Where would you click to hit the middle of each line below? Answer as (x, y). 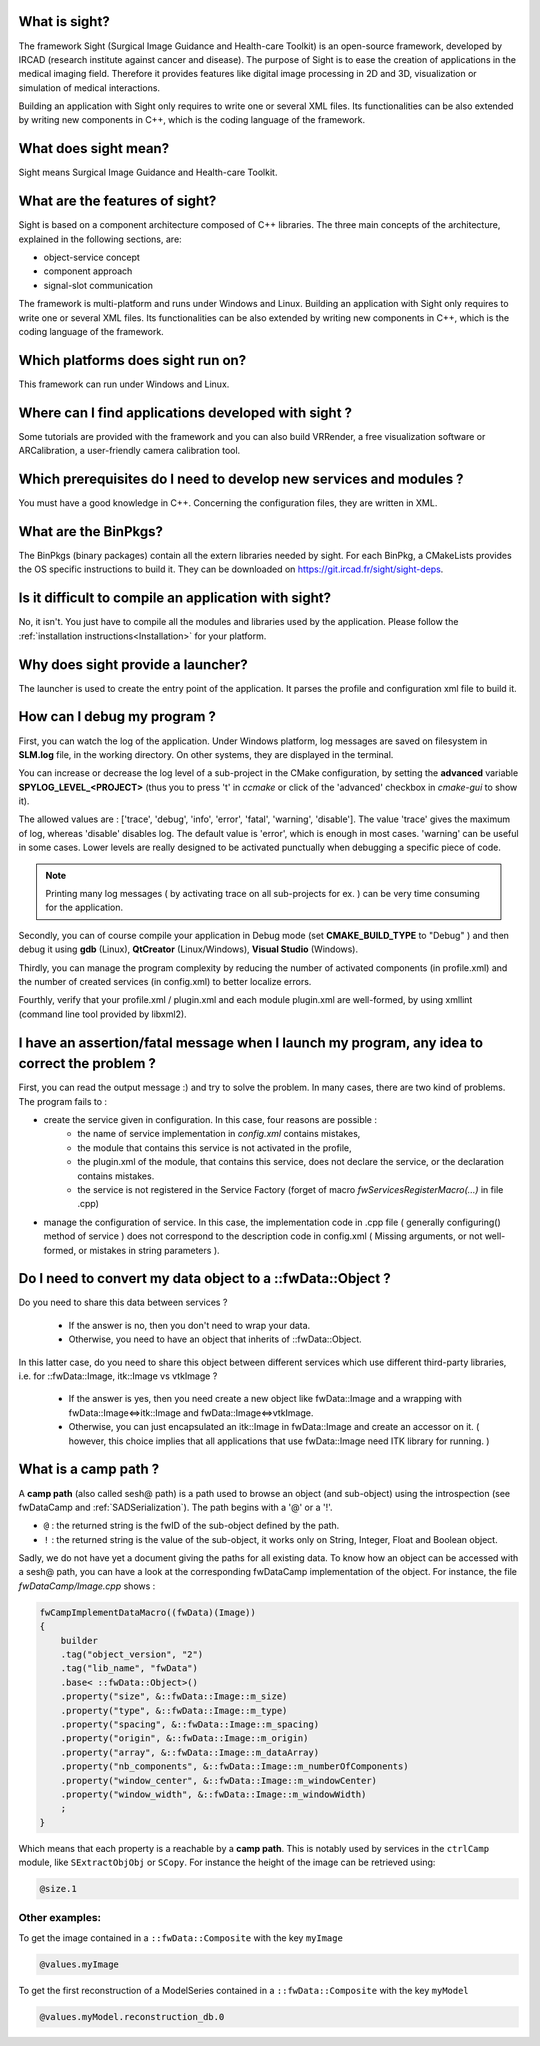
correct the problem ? (87, 1063)
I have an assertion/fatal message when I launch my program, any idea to (251, 1042)
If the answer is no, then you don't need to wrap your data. (189, 1325)
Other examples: (60, 1918)
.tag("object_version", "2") (132, 1654)
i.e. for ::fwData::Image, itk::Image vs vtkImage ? (118, 1376)
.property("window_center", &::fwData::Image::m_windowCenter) (219, 1780)
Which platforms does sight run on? (132, 360)
